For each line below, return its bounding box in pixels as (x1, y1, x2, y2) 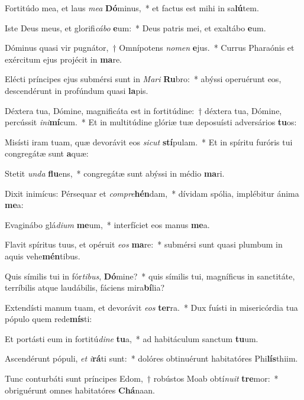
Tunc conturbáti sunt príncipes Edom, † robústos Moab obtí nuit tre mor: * (5, 372, 279, 385)
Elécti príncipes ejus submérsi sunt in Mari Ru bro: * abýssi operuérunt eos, (5, 73, 282, 85)
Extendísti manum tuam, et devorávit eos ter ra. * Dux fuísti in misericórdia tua (5, 301, 298, 313)
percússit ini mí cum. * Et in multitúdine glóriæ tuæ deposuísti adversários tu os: (5, 116, 297, 128)
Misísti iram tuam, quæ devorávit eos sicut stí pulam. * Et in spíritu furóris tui (5, 135, 293, 148)
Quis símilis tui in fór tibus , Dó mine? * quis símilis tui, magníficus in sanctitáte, (5, 269, 295, 282)
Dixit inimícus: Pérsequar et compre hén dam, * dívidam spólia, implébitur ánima (5, 187, 299, 199)
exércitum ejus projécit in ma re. (5, 53, 122, 65)
